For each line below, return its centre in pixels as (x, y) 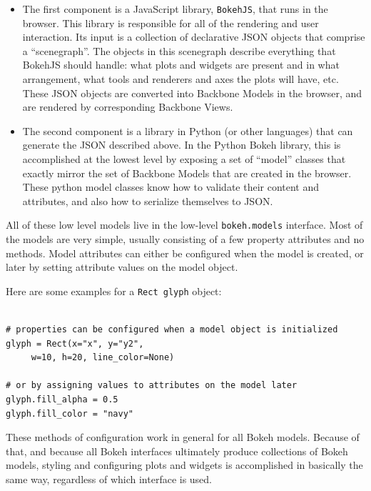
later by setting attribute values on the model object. (122, 267)
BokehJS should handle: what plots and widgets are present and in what (181, 65)
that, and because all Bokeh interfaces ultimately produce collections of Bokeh (177, 451)
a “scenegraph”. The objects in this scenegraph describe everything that (179, 50)
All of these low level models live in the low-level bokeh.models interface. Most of (184, 225)
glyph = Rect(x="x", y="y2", (75, 343)
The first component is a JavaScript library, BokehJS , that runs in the (175, 9)
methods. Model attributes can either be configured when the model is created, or (185, 253)
